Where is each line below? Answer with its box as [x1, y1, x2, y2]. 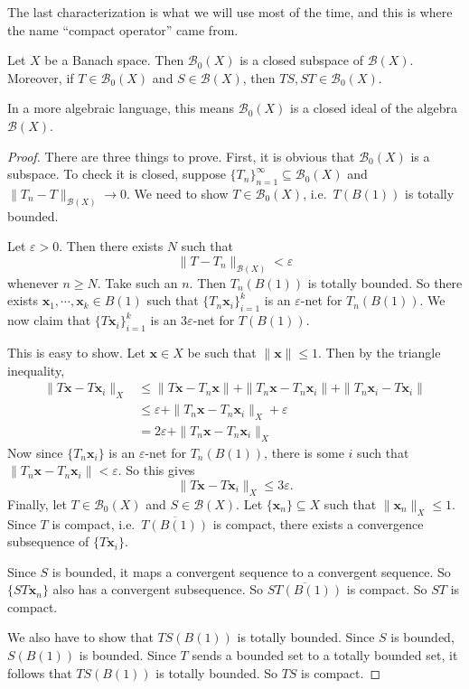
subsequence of [7, 532, 89, 551]
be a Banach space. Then [44, 51, 184, 70]
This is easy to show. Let [7, 343, 145, 362]
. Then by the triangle [318, 343, 441, 362]
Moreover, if [7, 68, 74, 87]
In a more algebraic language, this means [7, 98, 235, 117]
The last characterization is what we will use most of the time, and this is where [7, 3, 453, 21]
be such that [187, 343, 257, 362]
